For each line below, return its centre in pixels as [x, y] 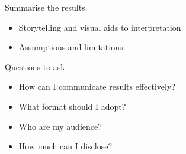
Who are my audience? [60, 126]
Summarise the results [45, 7]
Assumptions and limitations [71, 47]
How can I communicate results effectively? [97, 86]
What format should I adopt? [72, 106]
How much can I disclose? [65, 146]
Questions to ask [35, 66]
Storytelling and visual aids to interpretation [100, 27]
